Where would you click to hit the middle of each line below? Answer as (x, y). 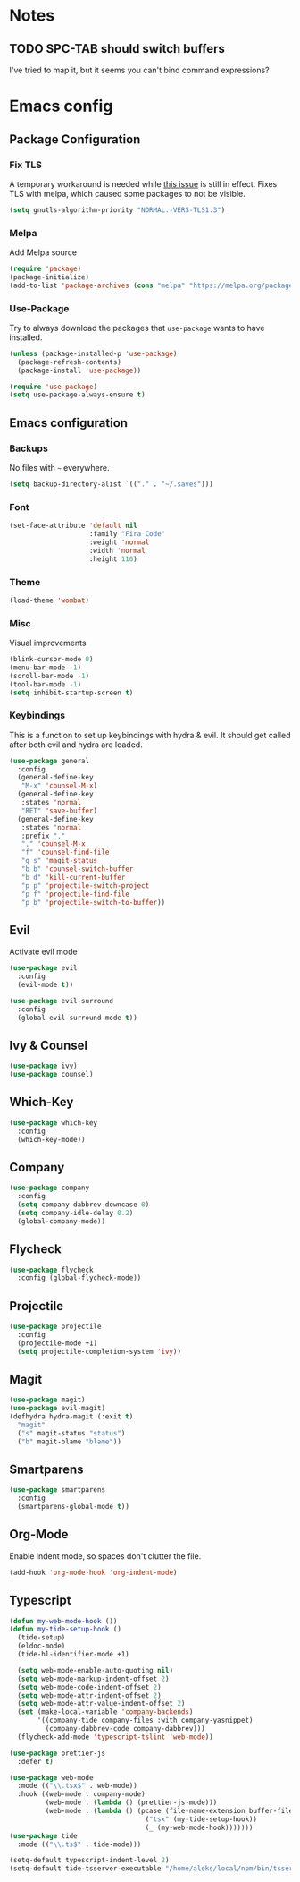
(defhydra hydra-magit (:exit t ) (71, 1417)
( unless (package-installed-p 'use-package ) (93, 353)
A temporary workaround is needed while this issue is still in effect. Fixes (143, 183)
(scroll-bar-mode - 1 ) (50, 676)
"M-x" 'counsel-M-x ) (59, 786)
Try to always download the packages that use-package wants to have (137, 328)
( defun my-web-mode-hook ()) (63, 1621)
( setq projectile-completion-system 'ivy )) (99, 1351)
